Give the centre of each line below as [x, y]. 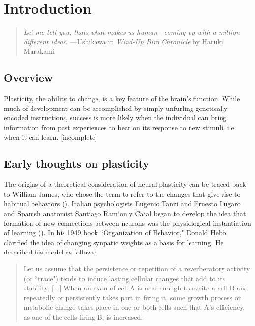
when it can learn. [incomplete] [51, 137]
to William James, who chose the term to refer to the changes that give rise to [122, 194]
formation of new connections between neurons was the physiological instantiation [127, 223]
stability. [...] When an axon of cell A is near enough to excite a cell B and [136, 288]
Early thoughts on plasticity [77, 163]
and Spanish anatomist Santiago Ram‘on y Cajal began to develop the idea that [125, 213]
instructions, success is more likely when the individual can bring [129, 118]
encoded [16, 118]
